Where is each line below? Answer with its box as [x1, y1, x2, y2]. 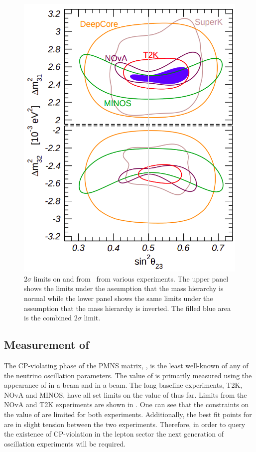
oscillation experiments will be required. [4, 438, 126, 449]
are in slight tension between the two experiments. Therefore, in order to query [4, 419, 246, 429]
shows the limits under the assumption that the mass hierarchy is [24, 283, 224, 294]
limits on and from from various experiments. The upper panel [33, 273, 229, 284]
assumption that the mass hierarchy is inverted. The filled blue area [24, 302, 231, 313]
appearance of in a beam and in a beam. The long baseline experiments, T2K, [4, 380, 243, 390]
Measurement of [4, 337, 89, 352]
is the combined [24, 312, 72, 323]
